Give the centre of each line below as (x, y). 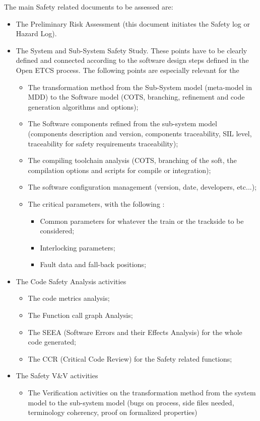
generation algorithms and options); (83, 106)
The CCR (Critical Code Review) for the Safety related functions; (130, 358)
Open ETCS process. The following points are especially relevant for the (127, 70)
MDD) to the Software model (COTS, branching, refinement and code (136, 97)
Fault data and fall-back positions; (93, 264)
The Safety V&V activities (57, 375)
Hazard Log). (36, 33)
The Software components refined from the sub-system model (122, 123)
